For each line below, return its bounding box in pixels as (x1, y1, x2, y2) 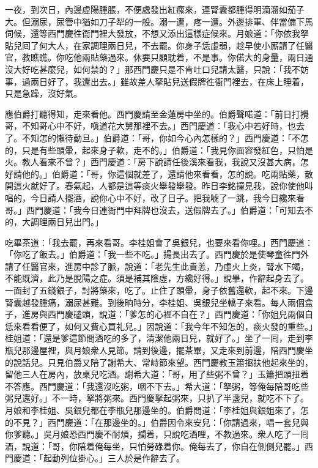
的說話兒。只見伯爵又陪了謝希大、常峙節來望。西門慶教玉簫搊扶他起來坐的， (5, 355, 313, 368)
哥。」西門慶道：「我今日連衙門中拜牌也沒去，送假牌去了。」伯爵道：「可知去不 (5, 203, 313, 216)
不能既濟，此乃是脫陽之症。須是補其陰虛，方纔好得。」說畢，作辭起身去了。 (5, 272, 309, 284)
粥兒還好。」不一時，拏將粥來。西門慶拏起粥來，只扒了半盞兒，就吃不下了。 (5, 392, 309, 404)
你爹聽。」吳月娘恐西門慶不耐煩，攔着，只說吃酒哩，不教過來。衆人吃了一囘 (5, 428, 309, 440)
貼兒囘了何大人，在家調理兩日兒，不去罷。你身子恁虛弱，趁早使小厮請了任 (5, 39, 305, 51)
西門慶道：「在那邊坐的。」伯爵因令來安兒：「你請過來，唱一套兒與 (47, 415, 309, 428)
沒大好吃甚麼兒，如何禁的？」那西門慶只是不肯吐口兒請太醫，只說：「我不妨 (5, 62, 309, 75)
